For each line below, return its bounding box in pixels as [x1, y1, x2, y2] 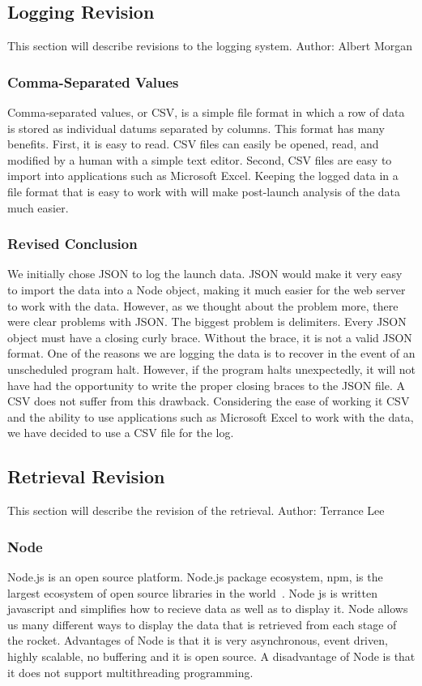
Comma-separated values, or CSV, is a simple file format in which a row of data [7, 104, 405, 121]
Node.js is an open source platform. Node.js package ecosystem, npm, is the [7, 568, 383, 585]
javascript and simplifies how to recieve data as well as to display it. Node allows [7, 600, 408, 617]
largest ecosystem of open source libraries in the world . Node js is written [7, 584, 377, 601]
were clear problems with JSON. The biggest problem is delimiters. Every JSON [7, 313, 407, 330]
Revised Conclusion [7, 234, 138, 254]
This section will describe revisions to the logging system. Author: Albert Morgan [7, 37, 413, 54]
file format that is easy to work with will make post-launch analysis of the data [7, 182, 401, 199]
